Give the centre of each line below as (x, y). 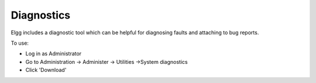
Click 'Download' (46, 70)
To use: (20, 43)
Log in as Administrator (54, 54)
